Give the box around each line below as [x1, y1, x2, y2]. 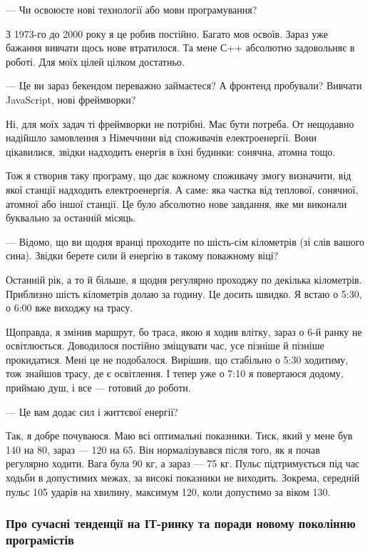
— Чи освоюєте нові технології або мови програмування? [6, 2, 257, 16]
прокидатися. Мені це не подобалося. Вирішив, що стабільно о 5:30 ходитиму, [6, 352, 349, 367]
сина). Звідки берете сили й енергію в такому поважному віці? [6, 248, 279, 263]
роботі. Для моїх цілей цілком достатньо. [6, 54, 185, 69]
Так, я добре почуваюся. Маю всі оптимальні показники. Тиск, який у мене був [6, 428, 353, 443]
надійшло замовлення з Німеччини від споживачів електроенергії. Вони [6, 130, 317, 145]
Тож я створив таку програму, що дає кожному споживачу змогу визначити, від [6, 168, 351, 183]
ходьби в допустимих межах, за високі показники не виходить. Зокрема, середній [6, 470, 360, 485]
